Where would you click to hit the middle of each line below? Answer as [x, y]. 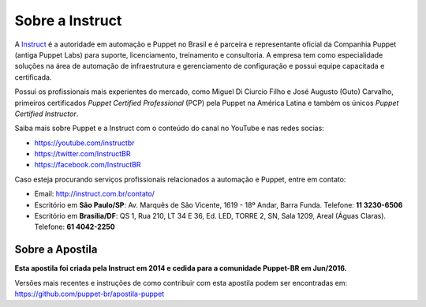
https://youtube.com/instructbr [84, 143]
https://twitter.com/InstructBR [82, 154]
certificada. [33, 77]
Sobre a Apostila [56, 250]
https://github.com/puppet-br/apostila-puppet [90, 294]
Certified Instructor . [47, 114]
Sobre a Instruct [68, 21]
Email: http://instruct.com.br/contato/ [95, 194]
